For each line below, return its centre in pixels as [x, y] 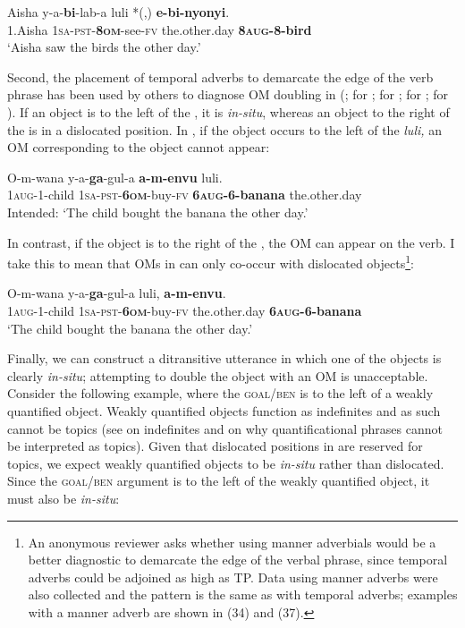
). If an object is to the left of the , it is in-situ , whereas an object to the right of [228, 111]
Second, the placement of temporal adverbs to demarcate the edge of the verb [220, 76]
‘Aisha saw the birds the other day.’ [104, 47]
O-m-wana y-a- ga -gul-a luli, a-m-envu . [117, 293]
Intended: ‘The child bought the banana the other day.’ [158, 212]
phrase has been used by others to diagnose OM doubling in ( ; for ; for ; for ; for [228, 94]
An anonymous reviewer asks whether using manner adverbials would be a [232, 542]
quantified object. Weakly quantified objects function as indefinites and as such [224, 410]
